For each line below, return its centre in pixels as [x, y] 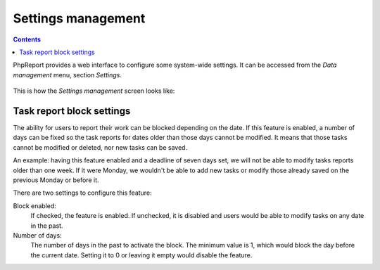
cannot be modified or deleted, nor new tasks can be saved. [100, 147]
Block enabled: [34, 206]
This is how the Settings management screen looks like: [94, 91]
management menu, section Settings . [68, 75]
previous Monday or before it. [56, 180]
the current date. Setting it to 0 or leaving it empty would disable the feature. [141, 255]
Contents [27, 39]
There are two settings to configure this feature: [82, 193]
